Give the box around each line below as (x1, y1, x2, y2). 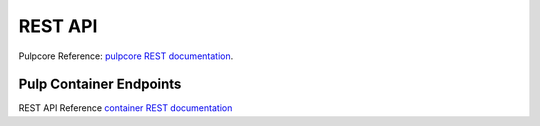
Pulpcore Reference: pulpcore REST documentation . (18, 50, 234, 62)
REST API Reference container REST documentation (18, 102, 233, 114)
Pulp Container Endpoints (18, 76, 182, 93)
